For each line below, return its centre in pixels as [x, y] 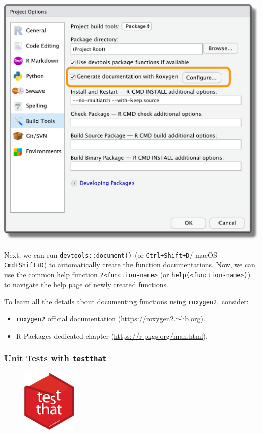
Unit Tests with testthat [55, 358]
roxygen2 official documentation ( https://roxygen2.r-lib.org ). [111, 318]
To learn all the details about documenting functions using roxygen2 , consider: [126, 301]
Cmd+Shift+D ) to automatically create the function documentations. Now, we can [130, 264]
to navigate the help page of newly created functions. [86, 284]
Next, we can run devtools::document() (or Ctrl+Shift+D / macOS [111, 254]
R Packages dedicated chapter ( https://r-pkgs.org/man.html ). [112, 335]
